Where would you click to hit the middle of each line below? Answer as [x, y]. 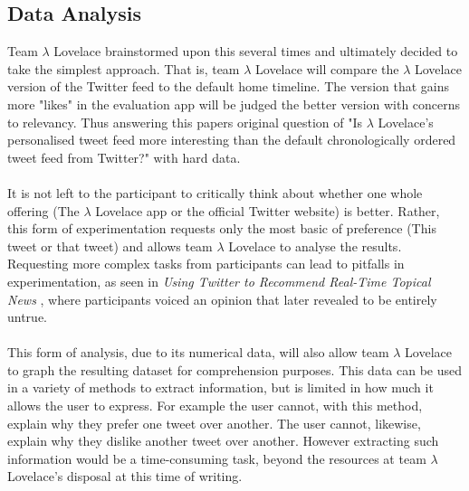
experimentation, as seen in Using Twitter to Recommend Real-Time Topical [219, 281]
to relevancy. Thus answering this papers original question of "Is [185, 122]
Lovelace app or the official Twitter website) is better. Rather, [268, 210]
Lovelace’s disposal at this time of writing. [125, 476]
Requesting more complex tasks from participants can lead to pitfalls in [206, 264]
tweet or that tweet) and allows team [110, 245]
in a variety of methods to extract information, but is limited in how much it [220, 387]
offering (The [43, 210]
